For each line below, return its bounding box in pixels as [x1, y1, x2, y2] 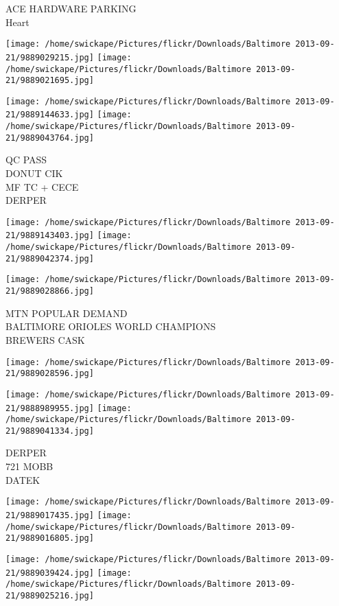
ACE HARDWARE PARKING [5, 1, 137, 15]
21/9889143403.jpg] [5, 231, 94, 241]
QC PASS [5, 152, 47, 167]
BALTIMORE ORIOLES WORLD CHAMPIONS [5, 319, 216, 334]
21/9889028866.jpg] [5, 286, 94, 296]
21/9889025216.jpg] [5, 590, 94, 601]
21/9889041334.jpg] [5, 426, 94, 436]
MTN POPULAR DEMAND [5, 305, 128, 320]
